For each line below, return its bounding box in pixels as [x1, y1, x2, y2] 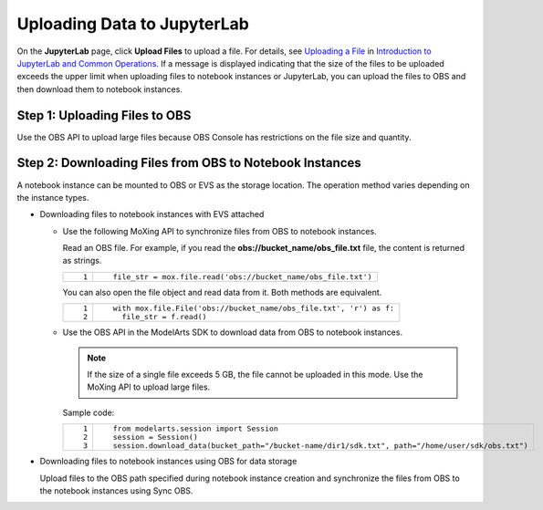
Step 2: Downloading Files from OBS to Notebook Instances [16, 155, 362, 171]
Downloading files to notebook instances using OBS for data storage [39, 456, 298, 467]
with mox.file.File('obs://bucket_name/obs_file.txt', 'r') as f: [112, 304, 395, 314]
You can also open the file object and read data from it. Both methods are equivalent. [62, 286, 382, 297]
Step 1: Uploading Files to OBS [16, 108, 192, 123]
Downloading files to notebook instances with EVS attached [39, 209, 265, 220]
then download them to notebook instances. [16, 83, 183, 95]
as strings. [62, 255, 102, 266]
